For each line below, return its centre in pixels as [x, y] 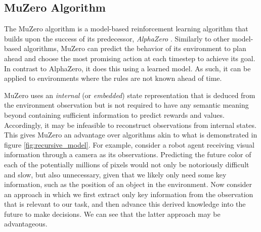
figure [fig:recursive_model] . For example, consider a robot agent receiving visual [129, 144]
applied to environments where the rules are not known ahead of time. [113, 78]
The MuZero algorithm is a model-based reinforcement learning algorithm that [126, 29]
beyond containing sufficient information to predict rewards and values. [114, 114]
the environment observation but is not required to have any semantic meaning [126, 105]
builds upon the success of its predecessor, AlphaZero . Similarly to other [117, 38]
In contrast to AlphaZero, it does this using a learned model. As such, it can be [127, 68]
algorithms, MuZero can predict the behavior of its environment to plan [135, 48]
